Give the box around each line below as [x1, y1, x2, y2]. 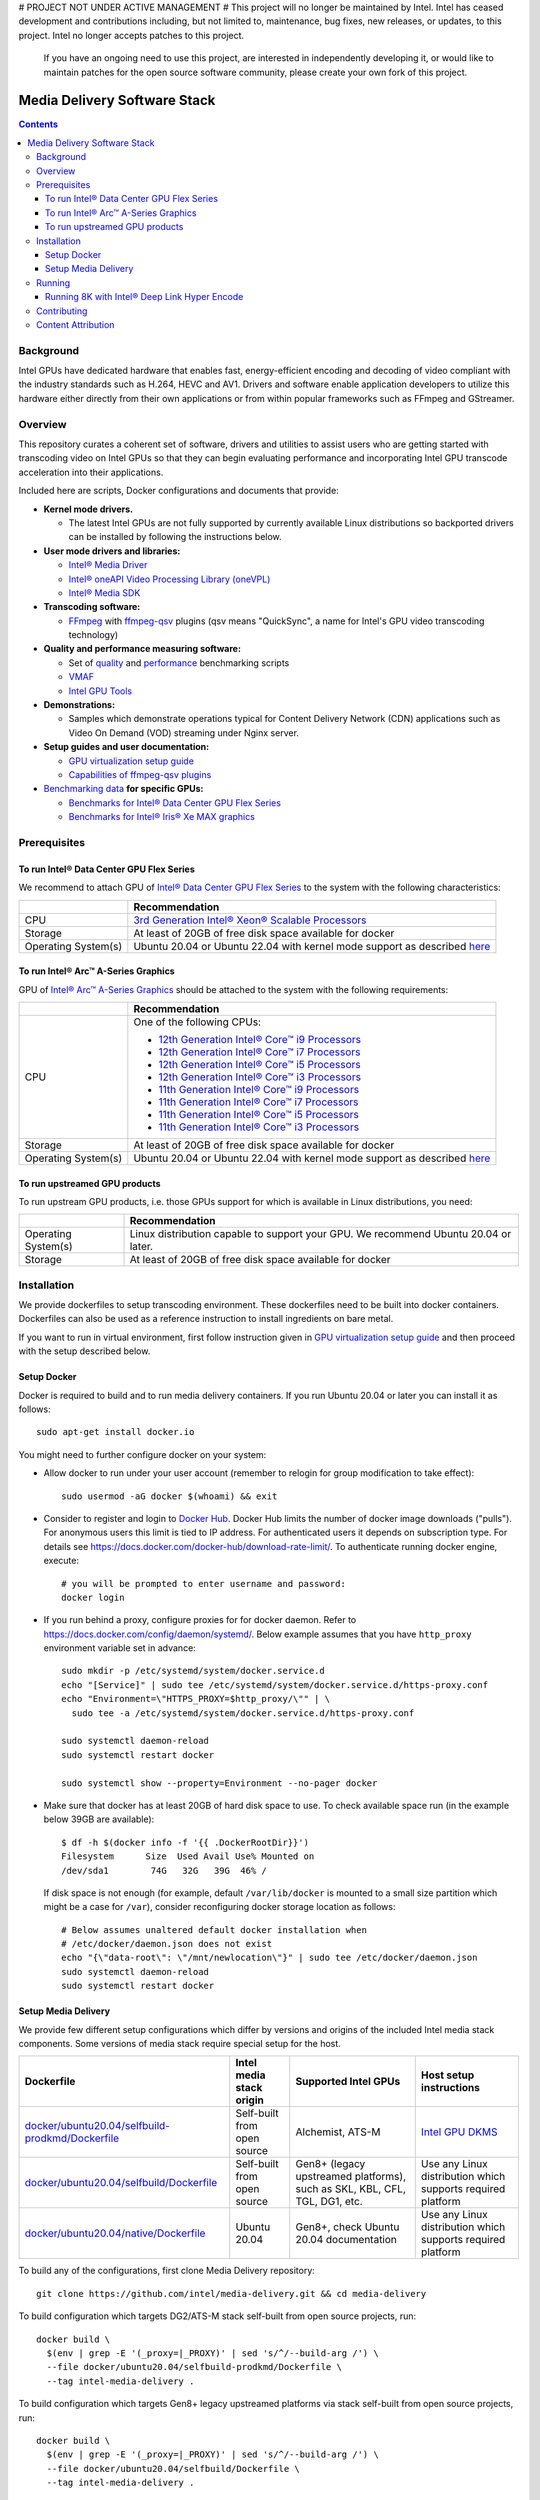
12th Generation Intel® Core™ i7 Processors [158, 1045, 361, 1059]
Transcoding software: [43, 601, 141, 613]
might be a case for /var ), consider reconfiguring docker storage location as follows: [43, 1901, 396, 1913]
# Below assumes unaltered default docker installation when [61, 1924, 367, 1935]
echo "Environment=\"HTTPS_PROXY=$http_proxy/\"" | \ [61, 1693, 330, 1705]
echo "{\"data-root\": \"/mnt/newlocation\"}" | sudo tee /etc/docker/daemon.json [61, 1952, 478, 1964]
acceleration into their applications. [18, 466, 164, 478]
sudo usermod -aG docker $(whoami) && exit [61, 1490, 278, 1502]
